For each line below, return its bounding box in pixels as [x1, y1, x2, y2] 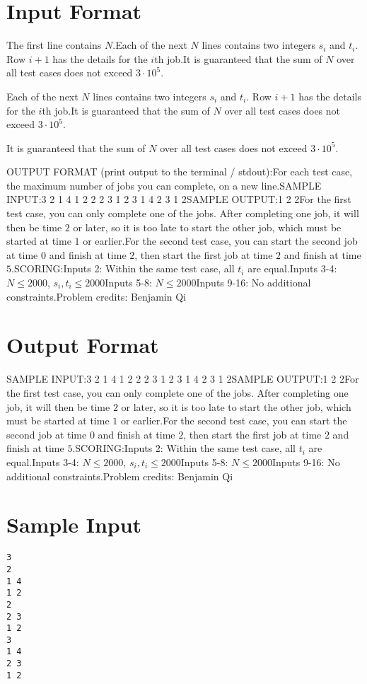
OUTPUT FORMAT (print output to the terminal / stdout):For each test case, [6, 164, 353, 179]
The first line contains [6, 37, 102, 52]
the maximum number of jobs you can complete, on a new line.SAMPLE [6, 178, 322, 192]
